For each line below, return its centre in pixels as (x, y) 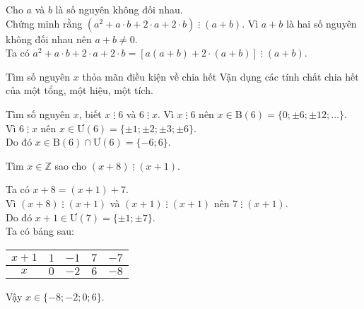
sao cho (71, 165)
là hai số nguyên (322, 23)
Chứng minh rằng (44, 23)
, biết (90, 113)
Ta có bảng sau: (40, 231)
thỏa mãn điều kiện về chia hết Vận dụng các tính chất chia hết (221, 76)
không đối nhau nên (49, 39)
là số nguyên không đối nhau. (119, 9)
